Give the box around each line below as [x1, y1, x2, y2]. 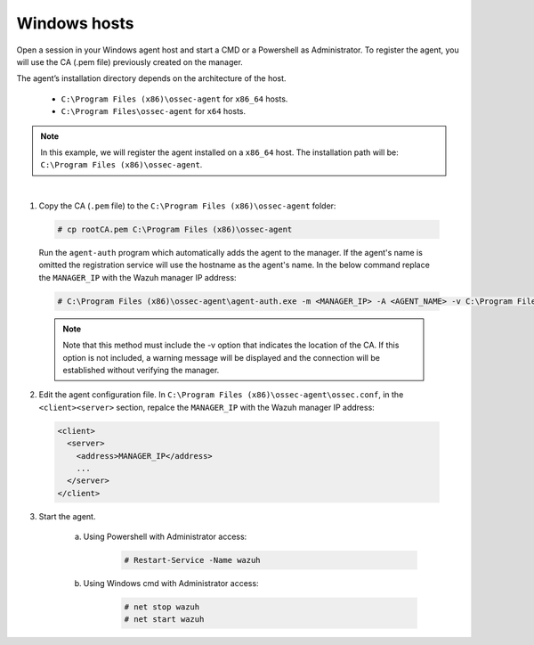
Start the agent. [38, 510, 96, 521]
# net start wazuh [124, 615, 205, 625]
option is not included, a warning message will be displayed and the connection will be [62, 352, 380, 363]
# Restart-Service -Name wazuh [124, 555, 262, 566]
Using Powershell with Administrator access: [83, 531, 247, 543]
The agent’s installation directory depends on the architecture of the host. [16, 73, 287, 84]
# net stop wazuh [124, 602, 200, 612]
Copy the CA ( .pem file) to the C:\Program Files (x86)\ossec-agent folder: [38, 200, 336, 211]
